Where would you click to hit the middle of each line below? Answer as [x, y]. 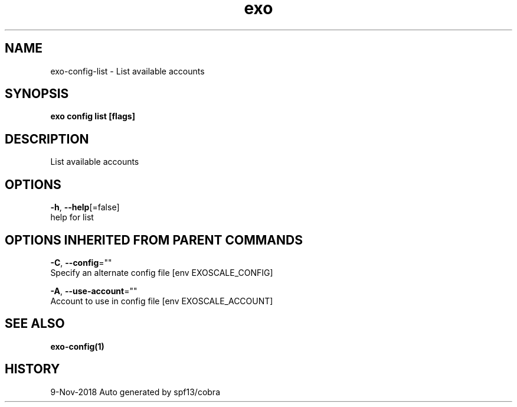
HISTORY [32, 369]
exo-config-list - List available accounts [127, 71]
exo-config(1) [77, 346]
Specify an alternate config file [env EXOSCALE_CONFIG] [162, 272]
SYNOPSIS [37, 94]
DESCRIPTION [47, 139]
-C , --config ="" [81, 262]
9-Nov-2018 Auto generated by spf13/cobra [135, 392]
